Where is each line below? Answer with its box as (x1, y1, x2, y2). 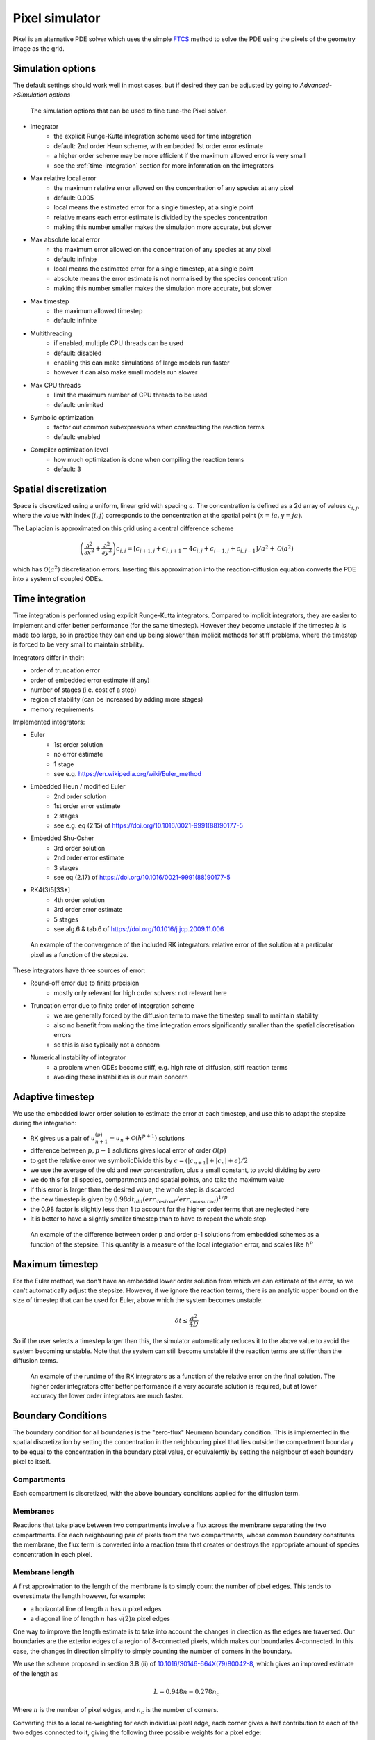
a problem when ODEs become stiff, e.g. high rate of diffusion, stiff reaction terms (53, 1063, 288, 1071)
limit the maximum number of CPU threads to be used (53, 390, 208, 400)
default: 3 (53, 465, 81, 473)
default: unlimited (53, 400, 104, 409)
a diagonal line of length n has (30, 1614, 117, 1622)
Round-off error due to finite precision (30, 979, 140, 988)
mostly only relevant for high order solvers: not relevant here (53, 988, 227, 997)
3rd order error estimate (53, 905, 123, 914)
